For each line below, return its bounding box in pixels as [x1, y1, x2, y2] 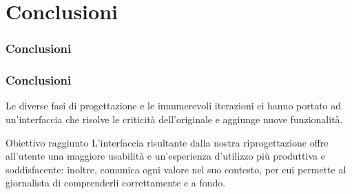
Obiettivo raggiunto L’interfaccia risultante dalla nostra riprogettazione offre [6, 135, 329, 149]
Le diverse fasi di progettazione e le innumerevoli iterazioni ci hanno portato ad [6, 98, 342, 113]
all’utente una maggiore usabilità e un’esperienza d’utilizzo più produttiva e [6, 149, 325, 163]
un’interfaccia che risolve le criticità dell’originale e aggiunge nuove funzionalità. [6, 112, 343, 127]
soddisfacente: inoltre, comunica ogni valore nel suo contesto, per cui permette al [6, 162, 346, 176]
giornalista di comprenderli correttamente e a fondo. [6, 175, 226, 190]
